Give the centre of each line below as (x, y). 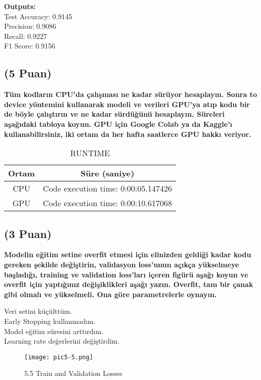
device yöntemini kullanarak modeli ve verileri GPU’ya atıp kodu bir (127, 104)
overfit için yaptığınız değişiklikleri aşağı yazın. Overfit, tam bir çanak (129, 284)
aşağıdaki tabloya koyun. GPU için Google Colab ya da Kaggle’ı (118, 124)
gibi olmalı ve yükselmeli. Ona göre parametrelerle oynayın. (111, 294)
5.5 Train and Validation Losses (73, 373)
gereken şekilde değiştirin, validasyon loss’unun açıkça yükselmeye (122, 264)
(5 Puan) (28, 73)
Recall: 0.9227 (26, 36)
